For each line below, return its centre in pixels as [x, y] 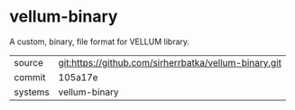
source [28, 62]
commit [30, 77]
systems [32, 92]
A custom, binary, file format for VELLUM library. [100, 41]
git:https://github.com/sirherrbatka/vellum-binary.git [170, 62]
